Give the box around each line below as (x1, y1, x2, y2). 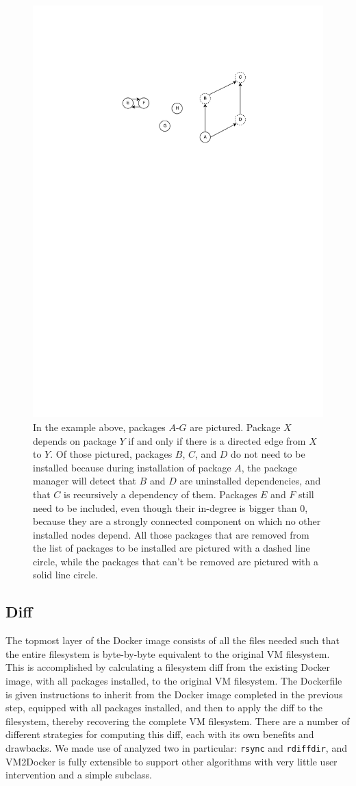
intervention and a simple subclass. (5, 767, 152, 782)
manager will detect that (33, 474, 136, 488)
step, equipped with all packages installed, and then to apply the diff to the (5, 700, 323, 715)
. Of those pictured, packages (50, 447, 173, 461)
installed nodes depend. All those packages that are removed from (33, 527, 309, 541)
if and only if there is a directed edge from (128, 433, 306, 447)
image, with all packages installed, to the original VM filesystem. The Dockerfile (5, 674, 342, 688)
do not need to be (231, 447, 305, 461)
